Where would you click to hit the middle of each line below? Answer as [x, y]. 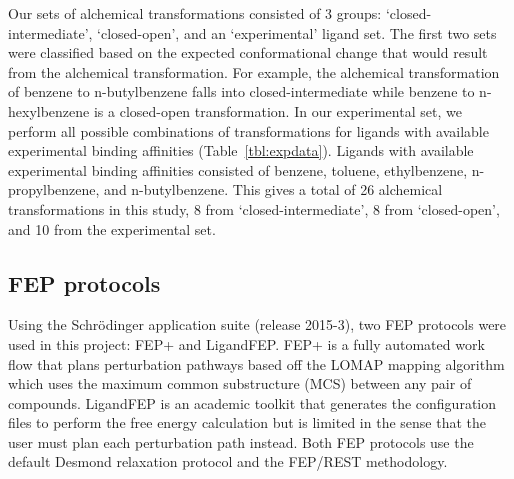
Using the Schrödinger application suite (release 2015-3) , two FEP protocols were [257, 324]
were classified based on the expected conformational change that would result [248, 52]
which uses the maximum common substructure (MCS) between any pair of [240, 383]
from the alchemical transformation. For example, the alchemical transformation [254, 71]
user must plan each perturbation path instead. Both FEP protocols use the [241, 441]
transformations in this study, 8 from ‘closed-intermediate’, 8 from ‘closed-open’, [254, 208]
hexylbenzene [49, 110]
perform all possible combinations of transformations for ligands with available [248, 130]
